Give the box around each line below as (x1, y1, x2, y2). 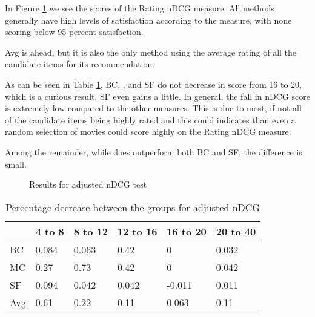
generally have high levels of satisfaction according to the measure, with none (5, 13, 292, 26)
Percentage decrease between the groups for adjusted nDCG (5, 200, 260, 214)
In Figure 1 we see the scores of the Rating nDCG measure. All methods (5, 2, 274, 14)
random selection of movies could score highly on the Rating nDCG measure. (5, 125, 291, 138)
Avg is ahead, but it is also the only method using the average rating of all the (5, 45, 297, 58)
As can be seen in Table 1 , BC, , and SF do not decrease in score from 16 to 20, (5, 77, 302, 90)
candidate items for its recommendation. (5, 57, 155, 70)
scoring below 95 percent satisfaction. (5, 25, 144, 38)
